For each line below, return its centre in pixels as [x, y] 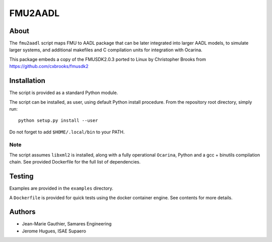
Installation [27, 81]
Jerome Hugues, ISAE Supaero [54, 231]
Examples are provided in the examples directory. [61, 188]
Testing [21, 176]
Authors [22, 212]
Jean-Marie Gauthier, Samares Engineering [67, 224]
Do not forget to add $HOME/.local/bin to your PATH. [67, 132]
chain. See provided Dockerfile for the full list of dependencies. [75, 162]
